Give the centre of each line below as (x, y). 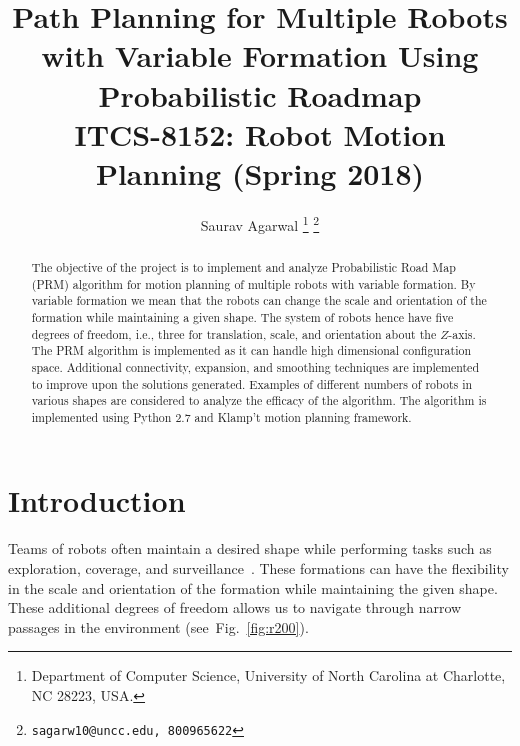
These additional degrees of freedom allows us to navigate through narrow (235, 607)
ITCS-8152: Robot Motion (260, 133)
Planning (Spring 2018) (260, 172)
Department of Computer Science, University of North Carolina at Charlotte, (268, 675)
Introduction (97, 500)
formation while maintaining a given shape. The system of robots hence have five (242, 316)
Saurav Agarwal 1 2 (260, 223)
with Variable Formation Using (260, 55)
